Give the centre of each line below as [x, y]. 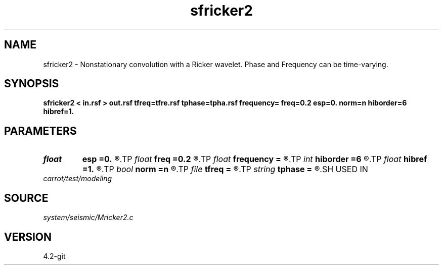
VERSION [28, 237]
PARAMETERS [40, 131]
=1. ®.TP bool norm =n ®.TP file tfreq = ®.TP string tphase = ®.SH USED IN [225, 169]
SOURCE [26, 198]
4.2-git [54, 256]
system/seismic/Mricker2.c [88, 218]
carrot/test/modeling [78, 179]
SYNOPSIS [32, 84]
